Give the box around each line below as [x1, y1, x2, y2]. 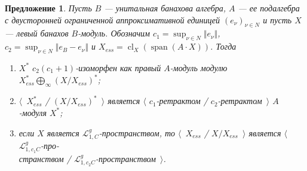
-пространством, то [99, 126, 176, 139]
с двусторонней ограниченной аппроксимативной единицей [5, 13, 220, 26]
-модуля [19, 106, 47, 118]
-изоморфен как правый [75, 61, 161, 74]
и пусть [263, 13, 292, 26]
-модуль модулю [170, 61, 228, 74]
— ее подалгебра [238, 2, 300, 14]
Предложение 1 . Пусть [5, 2, 92, 14]
